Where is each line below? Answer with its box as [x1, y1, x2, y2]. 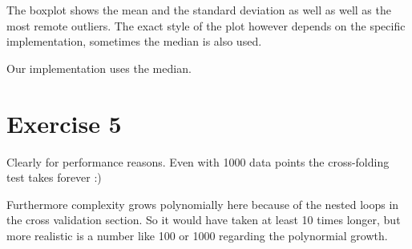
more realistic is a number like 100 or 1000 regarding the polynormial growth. [6, 227, 388, 243]
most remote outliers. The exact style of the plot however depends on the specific [6, 17, 406, 34]
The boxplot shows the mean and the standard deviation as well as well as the [6, 2, 391, 18]
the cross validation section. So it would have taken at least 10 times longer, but [6, 211, 401, 228]
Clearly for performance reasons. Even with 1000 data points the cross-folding [6, 153, 390, 170]
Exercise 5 [6, 106, 122, 139]
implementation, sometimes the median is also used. [6, 33, 262, 50]
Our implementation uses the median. [6, 59, 192, 76]
